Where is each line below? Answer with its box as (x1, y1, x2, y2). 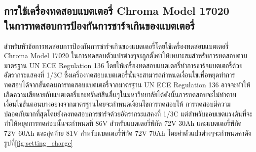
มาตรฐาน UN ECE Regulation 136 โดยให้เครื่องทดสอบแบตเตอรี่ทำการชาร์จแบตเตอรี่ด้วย (4, 60, 243, 70)
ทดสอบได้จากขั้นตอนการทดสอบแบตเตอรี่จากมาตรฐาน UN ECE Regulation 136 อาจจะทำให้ (4, 79, 251, 89)
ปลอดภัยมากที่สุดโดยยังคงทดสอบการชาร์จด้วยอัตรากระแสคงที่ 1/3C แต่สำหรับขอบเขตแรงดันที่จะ (4, 108, 253, 118)
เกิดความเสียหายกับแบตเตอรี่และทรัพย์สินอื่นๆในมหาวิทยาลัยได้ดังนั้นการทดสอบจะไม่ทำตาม (4, 89, 237, 99)
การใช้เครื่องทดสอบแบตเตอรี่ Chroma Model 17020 (4, 3, 229, 18)
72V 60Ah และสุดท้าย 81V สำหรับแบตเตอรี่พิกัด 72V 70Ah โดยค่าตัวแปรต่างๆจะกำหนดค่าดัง (4, 127, 251, 138)
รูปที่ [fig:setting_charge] (4, 137, 73, 148)
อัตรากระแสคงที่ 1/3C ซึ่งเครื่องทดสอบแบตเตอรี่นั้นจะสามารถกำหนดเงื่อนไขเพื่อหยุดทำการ (4, 70, 235, 80)
